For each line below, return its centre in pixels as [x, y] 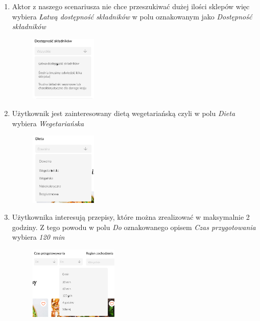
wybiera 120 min [38, 237]
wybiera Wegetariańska [48, 123]
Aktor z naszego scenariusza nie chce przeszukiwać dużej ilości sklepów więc [131, 6]
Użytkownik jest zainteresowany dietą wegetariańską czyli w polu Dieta [124, 113]
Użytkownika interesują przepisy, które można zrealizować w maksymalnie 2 [131, 217]
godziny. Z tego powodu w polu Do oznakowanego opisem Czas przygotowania [134, 227]
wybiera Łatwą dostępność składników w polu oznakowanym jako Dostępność [132, 16]
